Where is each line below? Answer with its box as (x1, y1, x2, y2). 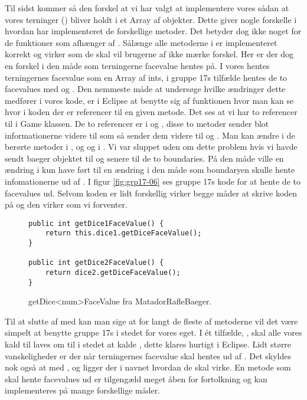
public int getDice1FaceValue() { (28, 219, 164, 228)
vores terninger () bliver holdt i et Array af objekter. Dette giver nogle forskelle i (5, 13, 297, 25)
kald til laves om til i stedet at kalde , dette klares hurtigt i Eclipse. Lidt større (5, 338, 292, 350)
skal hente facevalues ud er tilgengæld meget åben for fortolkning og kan (5, 372, 267, 385)
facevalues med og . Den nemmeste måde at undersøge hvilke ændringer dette (5, 83, 286, 95)
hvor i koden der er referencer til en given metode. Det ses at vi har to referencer (5, 106, 298, 118)
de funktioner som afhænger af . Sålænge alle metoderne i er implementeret (5, 36, 277, 48)
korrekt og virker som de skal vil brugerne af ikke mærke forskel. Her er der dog (5, 48, 294, 60)
